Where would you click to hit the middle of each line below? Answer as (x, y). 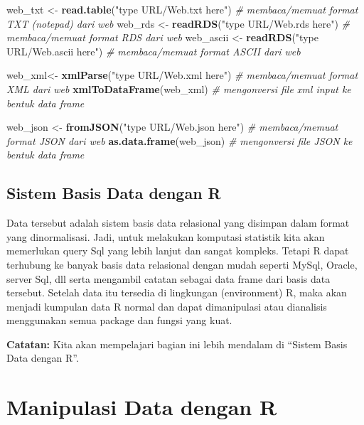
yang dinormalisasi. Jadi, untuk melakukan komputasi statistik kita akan (166, 236)
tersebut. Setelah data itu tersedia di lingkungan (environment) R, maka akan (177, 292)
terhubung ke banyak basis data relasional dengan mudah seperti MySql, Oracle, (182, 264)
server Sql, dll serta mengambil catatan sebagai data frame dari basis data (168, 278)
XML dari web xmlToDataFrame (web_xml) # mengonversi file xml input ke (179, 88)
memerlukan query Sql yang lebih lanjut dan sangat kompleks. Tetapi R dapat (178, 251)
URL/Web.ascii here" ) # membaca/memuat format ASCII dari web (154, 51)
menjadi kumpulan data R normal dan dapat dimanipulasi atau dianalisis (167, 306)
